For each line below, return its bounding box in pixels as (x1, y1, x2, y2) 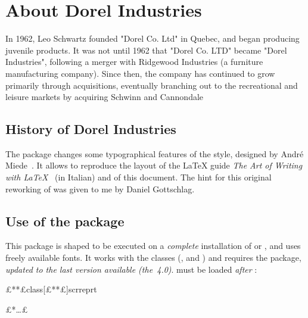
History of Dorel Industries (5, 120, 176, 138)
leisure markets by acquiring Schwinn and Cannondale (5, 91, 204, 103)
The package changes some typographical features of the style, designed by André (5, 147, 304, 160)
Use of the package (5, 211, 125, 230)
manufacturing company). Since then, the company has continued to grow (5, 67, 275, 79)
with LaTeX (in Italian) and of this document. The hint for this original (5, 171, 272, 183)
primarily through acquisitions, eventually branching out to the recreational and (5, 79, 298, 91)
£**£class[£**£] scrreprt (5, 283, 97, 295)
